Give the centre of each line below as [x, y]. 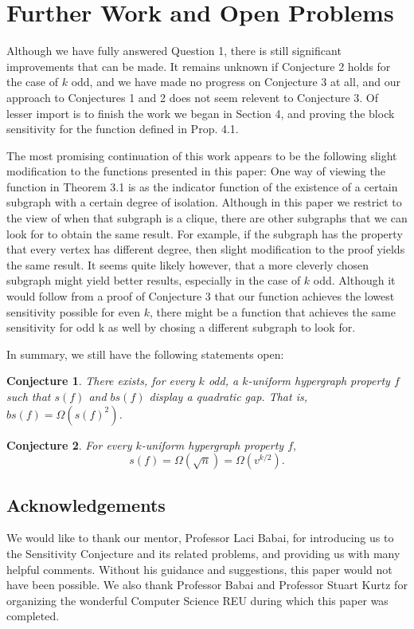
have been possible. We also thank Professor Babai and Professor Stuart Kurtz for [207, 585]
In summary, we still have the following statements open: [145, 354]
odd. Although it [354, 280]
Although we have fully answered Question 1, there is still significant [174, 51]
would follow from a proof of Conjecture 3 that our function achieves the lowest [201, 296]
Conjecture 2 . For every [69, 444]
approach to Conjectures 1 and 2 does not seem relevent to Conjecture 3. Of [193, 97]
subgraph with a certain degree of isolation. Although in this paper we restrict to [204, 202]
